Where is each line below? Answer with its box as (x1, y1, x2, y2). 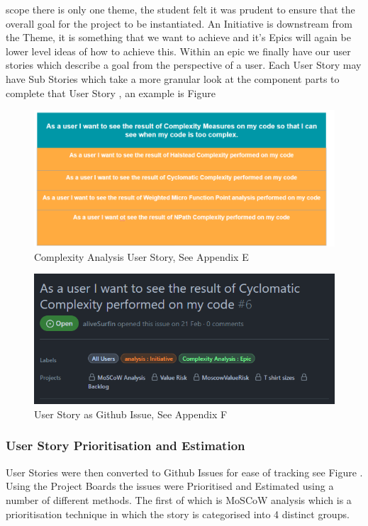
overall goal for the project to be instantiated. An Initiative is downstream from (6, 16, 352, 30)
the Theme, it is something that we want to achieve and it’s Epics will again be (6, 30, 351, 45)
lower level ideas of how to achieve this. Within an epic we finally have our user (6, 43, 351, 58)
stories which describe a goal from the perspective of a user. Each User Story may (6, 57, 362, 72)
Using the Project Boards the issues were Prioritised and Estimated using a (6, 479, 334, 493)
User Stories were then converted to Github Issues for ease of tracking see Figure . (6, 464, 363, 479)
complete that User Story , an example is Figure (6, 85, 216, 100)
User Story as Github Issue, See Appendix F (34, 406, 228, 421)
